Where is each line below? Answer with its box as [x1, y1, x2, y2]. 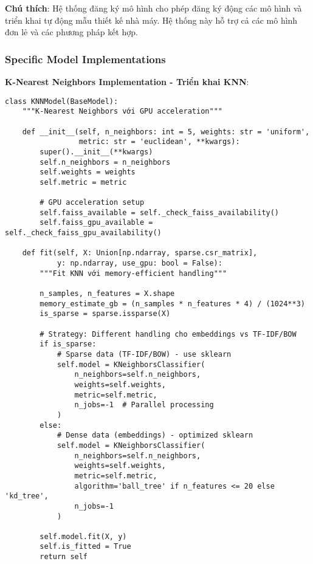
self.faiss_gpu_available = [40, 218, 153, 227]
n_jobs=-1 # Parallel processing [74, 401, 214, 410]
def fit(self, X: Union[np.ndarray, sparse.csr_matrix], [22, 249, 258, 258]
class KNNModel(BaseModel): [5, 97, 119, 106]
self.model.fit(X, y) [40, 532, 127, 541]
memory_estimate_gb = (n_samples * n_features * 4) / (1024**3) [40, 299, 305, 308]
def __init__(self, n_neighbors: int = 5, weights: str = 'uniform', [22, 127, 310, 136]
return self [40, 552, 88, 562]
